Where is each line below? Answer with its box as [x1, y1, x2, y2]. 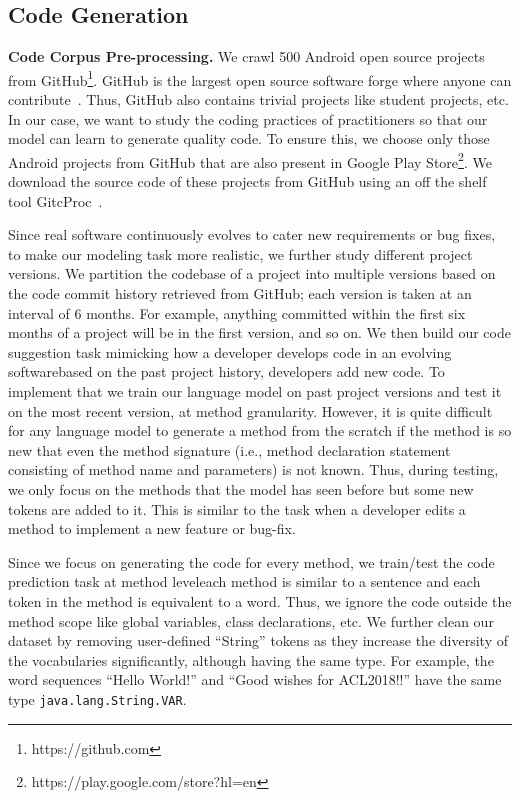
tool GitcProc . [8, 190, 103, 211]
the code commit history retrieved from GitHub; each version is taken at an [8, 283, 472, 304]
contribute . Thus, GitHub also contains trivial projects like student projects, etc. [8, 89, 509, 110]
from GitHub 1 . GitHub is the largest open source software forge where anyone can [8, 66, 512, 90]
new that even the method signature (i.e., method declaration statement [8, 439, 451, 460]
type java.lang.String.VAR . [8, 688, 187, 709]
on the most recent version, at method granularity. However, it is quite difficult [8, 400, 493, 421]
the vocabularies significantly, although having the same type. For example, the [8, 649, 494, 670]
